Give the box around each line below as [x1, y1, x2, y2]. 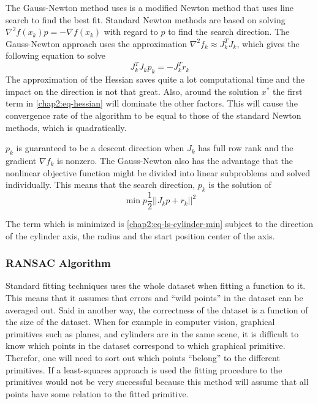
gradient [6, 154, 37, 167]
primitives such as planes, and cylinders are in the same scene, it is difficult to [6, 327, 299, 340]
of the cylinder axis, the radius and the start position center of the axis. [6, 229, 275, 242]
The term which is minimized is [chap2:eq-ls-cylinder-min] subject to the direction [6, 217, 314, 230]
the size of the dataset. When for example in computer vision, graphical [6, 315, 275, 328]
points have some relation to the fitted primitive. [6, 387, 189, 400]
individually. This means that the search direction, [6, 178, 195, 191]
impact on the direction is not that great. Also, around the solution [6, 84, 259, 97]
